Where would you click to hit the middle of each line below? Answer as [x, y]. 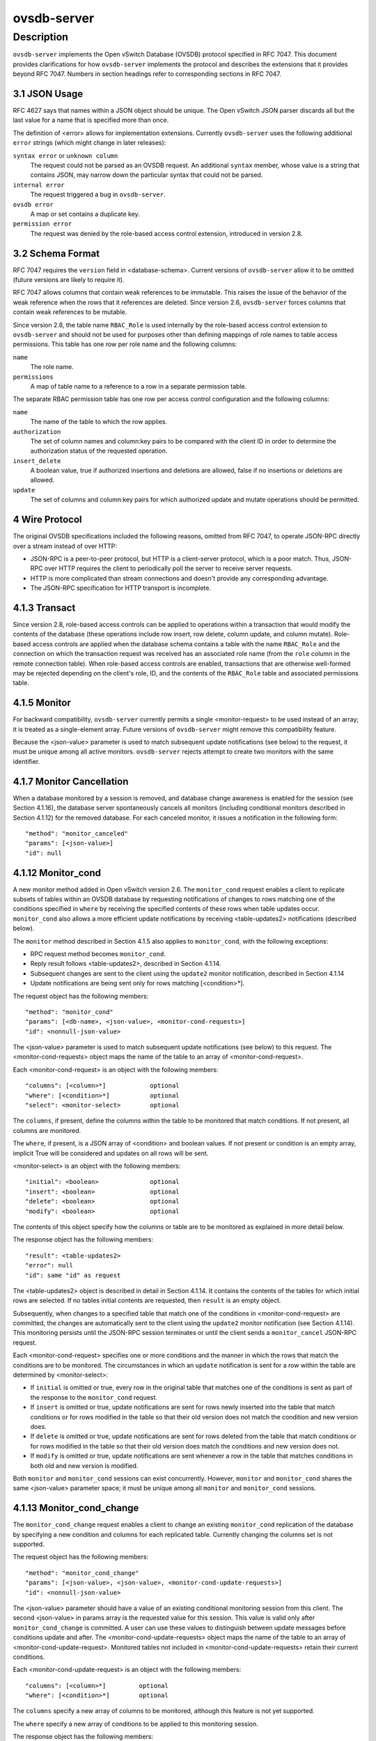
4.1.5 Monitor [42, 703]
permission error [42, 224]
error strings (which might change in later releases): [89, 143]
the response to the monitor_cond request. [94, 1397]
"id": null [44, 853]
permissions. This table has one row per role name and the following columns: [125, 344]
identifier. [26, 761]
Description [41, 37]
